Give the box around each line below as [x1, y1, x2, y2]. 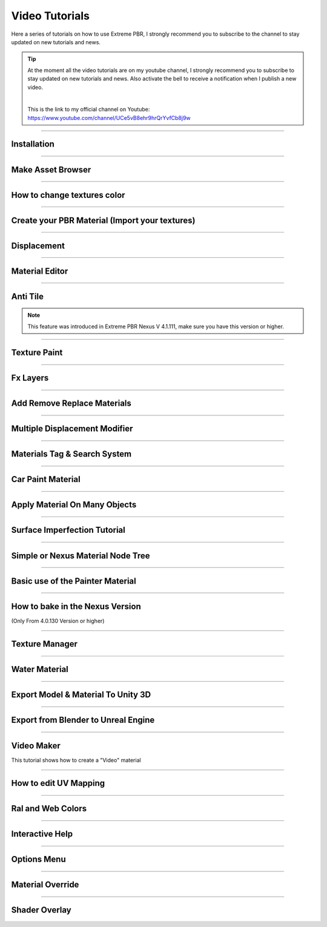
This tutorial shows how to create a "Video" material [11, 756, 142, 764]
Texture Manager [11, 639, 78, 649]
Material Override [11, 880, 79, 890]
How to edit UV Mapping [11, 778, 105, 788]
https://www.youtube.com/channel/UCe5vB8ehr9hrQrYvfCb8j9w [27, 114, 191, 121]
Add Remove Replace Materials [11, 398, 131, 409]
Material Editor [11, 266, 68, 276]
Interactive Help [11, 829, 73, 839]
